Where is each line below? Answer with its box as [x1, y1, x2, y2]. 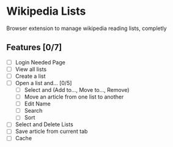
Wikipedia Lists [6, 4, 86, 18]
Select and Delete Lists [15, 121, 73, 128]
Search [24, 107, 43, 115]
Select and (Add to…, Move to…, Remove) [24, 86, 130, 93]
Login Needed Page [15, 58, 65, 66]
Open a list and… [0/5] [15, 79, 72, 86]
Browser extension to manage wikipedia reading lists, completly [6, 24, 167, 32]
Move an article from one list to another [24, 93, 124, 100]
